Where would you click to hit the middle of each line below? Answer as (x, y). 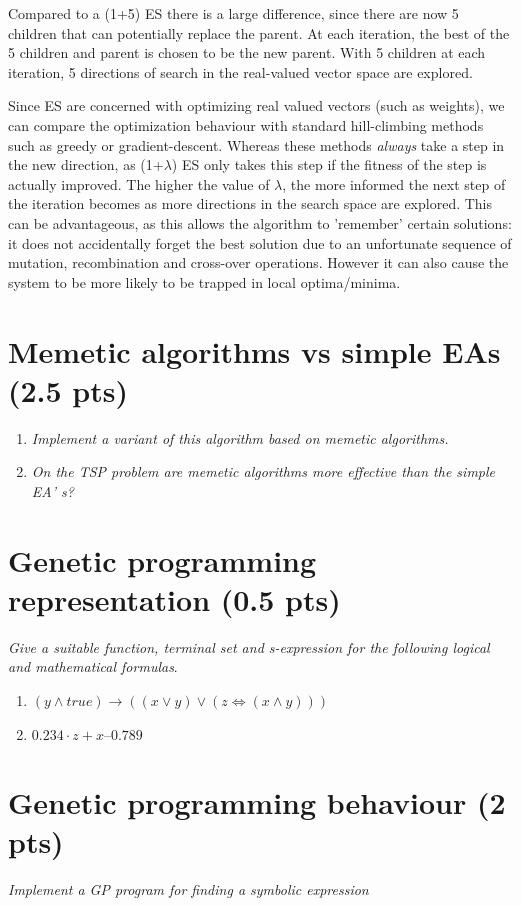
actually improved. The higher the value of (139, 183)
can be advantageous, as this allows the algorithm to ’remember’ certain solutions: (260, 222)
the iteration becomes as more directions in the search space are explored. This (250, 203)
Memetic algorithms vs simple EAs (254, 350)
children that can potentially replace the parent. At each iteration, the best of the (259, 32)
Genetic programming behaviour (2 (257, 802)
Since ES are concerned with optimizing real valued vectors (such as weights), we (256, 105)
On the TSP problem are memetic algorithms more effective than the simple (263, 471)
